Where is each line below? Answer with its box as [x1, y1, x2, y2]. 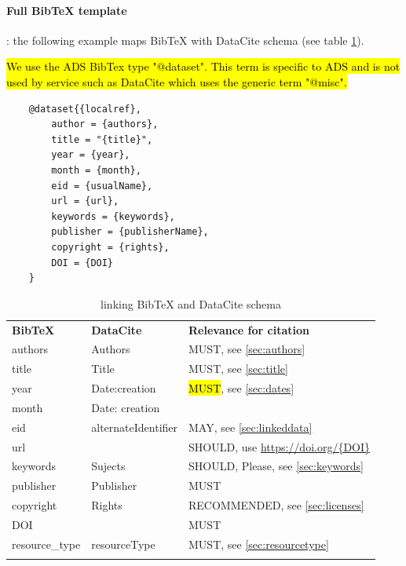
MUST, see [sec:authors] [188, 341, 305, 357]
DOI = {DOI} [51, 257, 114, 268]
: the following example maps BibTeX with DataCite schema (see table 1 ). [6, 31, 364, 48]
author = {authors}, [51, 119, 159, 130]
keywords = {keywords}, [51, 210, 175, 222]
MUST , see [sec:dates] [188, 380, 294, 396]
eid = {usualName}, [51, 180, 153, 192]
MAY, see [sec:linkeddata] [188, 418, 313, 435]
